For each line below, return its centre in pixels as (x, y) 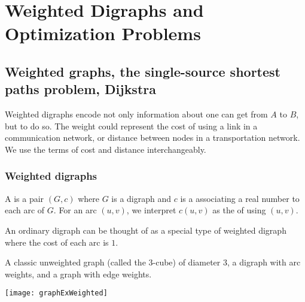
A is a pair (25, 198)
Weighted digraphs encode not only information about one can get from (136, 114)
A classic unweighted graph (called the (75, 262)
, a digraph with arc (264, 262)
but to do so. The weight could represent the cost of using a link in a (131, 126)
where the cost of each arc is (57, 242)
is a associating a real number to (240, 198)
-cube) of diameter (187, 262)
